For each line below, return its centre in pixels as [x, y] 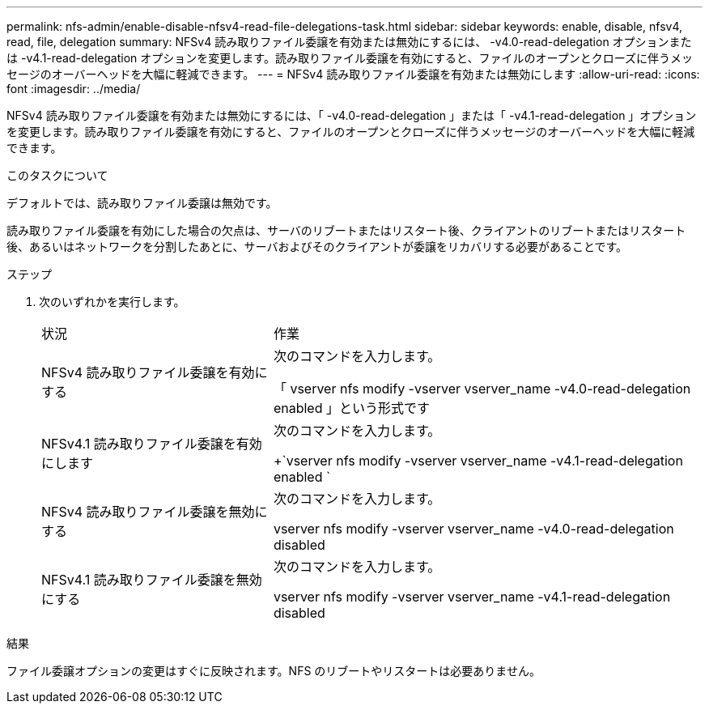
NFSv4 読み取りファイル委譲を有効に [155, 372]
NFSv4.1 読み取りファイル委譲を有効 [152, 444]
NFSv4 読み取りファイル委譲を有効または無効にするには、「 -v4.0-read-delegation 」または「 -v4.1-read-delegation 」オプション [352, 115]
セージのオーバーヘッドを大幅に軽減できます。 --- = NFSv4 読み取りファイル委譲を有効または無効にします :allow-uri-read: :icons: [353, 74]
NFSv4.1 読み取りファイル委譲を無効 [152, 580]
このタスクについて [57, 175]
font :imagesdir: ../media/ [74, 89]
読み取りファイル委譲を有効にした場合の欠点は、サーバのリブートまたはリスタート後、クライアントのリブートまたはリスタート [346, 230]
